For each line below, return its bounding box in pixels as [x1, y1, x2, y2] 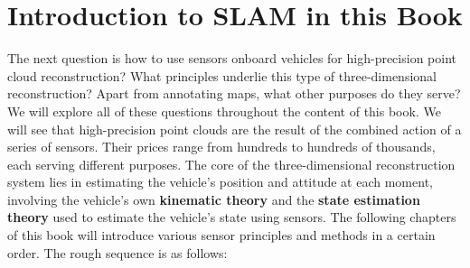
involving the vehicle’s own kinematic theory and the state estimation [7, 189, 420, 208]
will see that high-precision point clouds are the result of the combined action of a [7, 119, 462, 138]
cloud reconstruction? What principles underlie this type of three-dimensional [7, 66, 437, 85]
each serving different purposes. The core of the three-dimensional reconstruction [7, 154, 456, 173]
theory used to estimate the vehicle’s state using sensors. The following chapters [7, 208, 456, 226]
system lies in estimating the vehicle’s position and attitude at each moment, [7, 172, 433, 191]
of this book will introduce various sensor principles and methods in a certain [7, 226, 436, 245]
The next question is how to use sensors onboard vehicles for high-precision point [7, 49, 456, 68]
